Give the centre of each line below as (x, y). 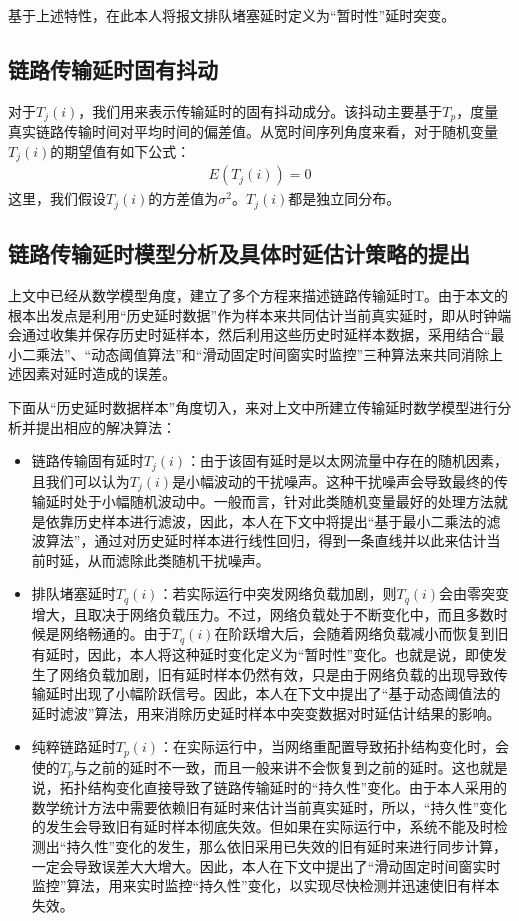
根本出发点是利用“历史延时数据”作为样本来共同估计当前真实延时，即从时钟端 (260, 314)
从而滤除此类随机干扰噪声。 (178, 559)
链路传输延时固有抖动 (113, 68)
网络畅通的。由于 (115, 633)
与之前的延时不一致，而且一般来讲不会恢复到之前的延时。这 (269, 766)
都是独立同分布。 (344, 198)
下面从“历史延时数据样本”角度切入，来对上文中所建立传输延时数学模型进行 (253, 406)
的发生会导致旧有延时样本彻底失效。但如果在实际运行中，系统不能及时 (262, 826)
